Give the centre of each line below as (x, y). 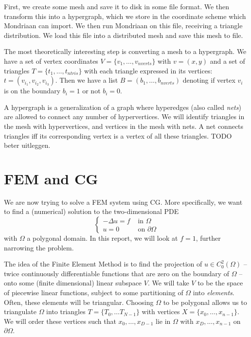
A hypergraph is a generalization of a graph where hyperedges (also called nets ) (123, 107)
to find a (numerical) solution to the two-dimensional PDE (91, 211)
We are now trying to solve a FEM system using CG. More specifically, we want (123, 202)
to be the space (220, 283)
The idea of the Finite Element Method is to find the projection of (103, 264)
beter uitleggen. (27, 145)
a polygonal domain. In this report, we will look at (102, 238)
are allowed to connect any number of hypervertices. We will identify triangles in (124, 116)
